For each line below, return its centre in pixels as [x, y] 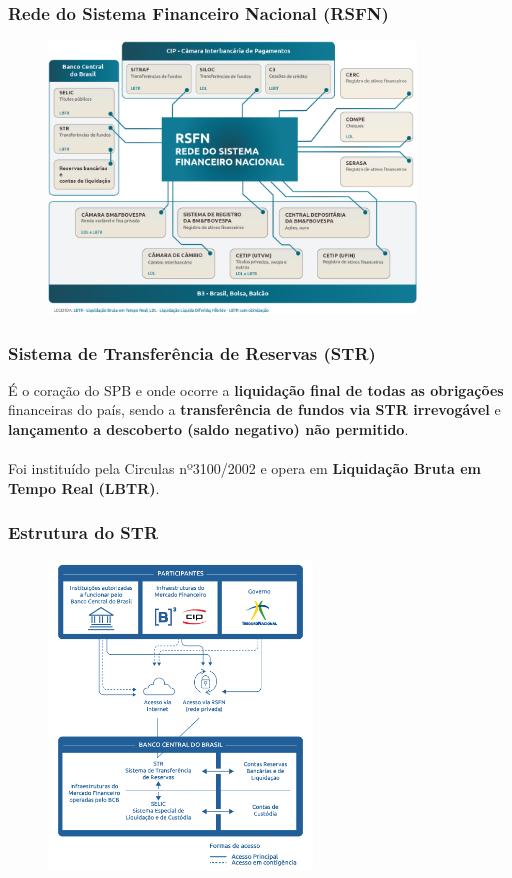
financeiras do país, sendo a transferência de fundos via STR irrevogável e [254, 409]
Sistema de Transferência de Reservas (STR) [192, 352]
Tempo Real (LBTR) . [84, 487]
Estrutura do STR [83, 532]
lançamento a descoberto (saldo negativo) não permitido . [208, 428]
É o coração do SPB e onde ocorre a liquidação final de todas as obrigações [256, 389]
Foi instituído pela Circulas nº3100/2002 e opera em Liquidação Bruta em [244, 468]
